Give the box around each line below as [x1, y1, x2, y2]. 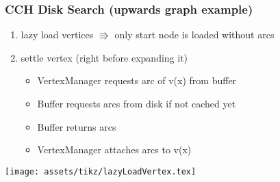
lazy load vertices [21, 27, 94, 42]
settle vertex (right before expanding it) [21, 50, 188, 64]
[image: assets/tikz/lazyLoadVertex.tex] [5, 166, 196, 177]
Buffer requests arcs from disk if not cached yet [37, 96, 236, 110]
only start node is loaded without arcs [114, 27, 275, 42]
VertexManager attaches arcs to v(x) [37, 142, 192, 157]
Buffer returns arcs [37, 119, 116, 133]
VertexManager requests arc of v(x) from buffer [37, 73, 237, 88]
